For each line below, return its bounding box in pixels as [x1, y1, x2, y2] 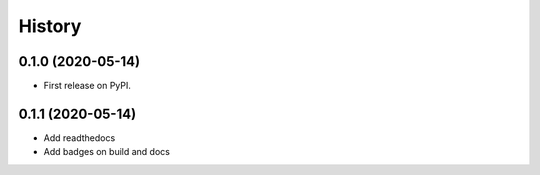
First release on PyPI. [43, 80, 132, 92]
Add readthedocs [43, 131, 116, 144]
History [18, 15, 82, 37]
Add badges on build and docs [43, 146, 170, 158]
